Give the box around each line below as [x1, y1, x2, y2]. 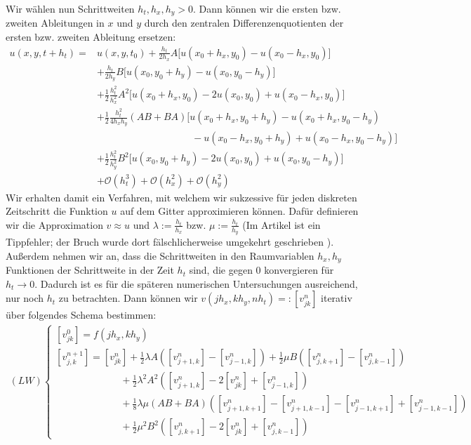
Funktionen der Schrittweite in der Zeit [6, 263, 174, 277]
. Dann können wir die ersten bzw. [193, 1, 341, 15]
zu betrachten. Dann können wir [58, 291, 198, 305]
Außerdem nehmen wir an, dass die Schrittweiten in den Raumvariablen [6, 248, 314, 263]
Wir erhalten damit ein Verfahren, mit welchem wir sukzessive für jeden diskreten [6, 190, 357, 204]
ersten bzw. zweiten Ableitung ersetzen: [6, 29, 176, 44]
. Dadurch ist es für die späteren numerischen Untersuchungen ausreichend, [34, 276, 358, 291]
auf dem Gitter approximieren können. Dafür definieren [120, 204, 359, 218]
